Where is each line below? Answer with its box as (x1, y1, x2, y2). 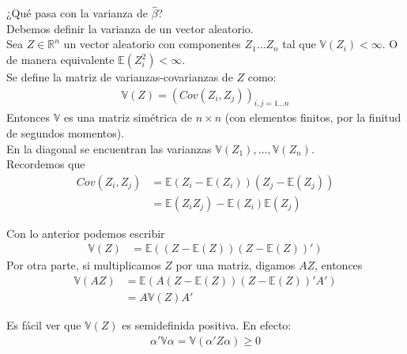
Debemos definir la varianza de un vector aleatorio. (6, 20, 254, 36)
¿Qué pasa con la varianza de (6, 5, 148, 21)
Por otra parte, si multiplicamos (6, 257, 161, 273)
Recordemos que (6, 156, 85, 172)
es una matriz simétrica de (64, 109, 192, 126)
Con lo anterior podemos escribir (6, 224, 165, 241)
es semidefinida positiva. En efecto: (122, 317, 292, 333)
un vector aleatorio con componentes (63, 36, 241, 52)
